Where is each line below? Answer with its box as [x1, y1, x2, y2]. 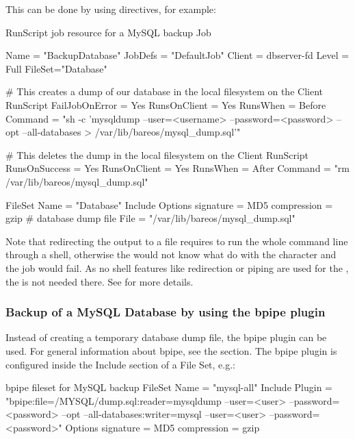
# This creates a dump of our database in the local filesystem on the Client [5, 84, 323, 99]
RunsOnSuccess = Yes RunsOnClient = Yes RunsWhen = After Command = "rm [5, 161, 350, 175]
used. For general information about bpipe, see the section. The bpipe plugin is [5, 343, 337, 358]
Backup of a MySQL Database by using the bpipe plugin [5, 303, 326, 321]
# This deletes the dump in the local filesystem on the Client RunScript [5, 147, 309, 162]
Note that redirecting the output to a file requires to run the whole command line [5, 234, 348, 248]
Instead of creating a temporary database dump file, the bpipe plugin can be [5, 330, 327, 344]
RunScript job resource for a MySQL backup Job [5, 25, 211, 39]
